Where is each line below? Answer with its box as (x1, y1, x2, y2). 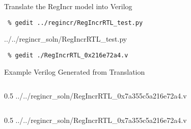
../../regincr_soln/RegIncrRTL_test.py (4, 34, 127, 44)
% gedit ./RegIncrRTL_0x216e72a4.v (8, 51, 128, 59)
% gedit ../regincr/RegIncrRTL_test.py (8, 19, 143, 26)
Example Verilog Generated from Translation (4, 66, 145, 77)
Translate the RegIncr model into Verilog (4, 1, 132, 11)
